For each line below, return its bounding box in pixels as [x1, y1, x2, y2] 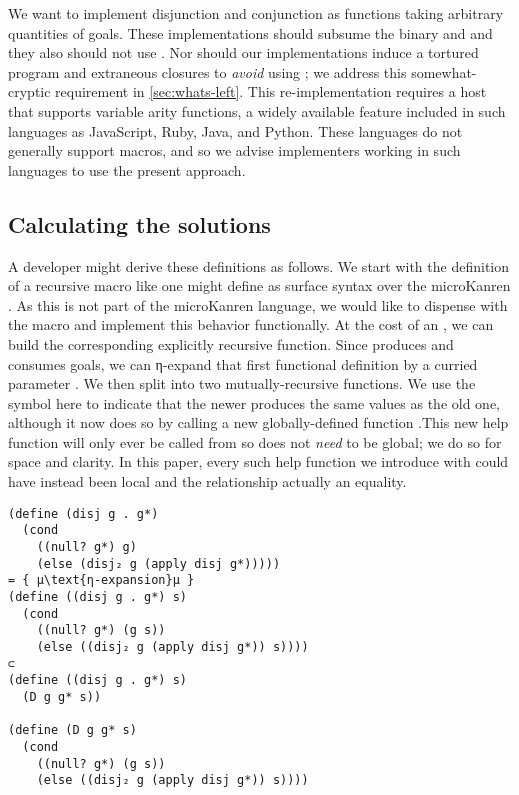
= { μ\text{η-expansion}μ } [8, 573, 195, 588]
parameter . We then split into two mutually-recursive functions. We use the [8, 373, 476, 394]
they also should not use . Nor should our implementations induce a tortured [8, 42, 479, 63]
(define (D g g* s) [8, 723, 137, 738]
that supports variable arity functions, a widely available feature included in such [8, 100, 506, 121]
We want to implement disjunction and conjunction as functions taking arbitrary [8, 3, 504, 23]
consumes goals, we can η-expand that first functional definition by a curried [8, 353, 478, 374]
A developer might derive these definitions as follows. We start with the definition [8, 255, 510, 276]
